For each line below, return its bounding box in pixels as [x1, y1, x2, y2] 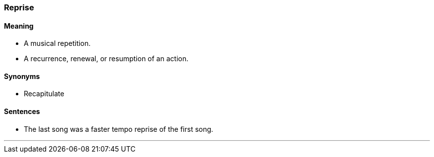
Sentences [4, 107, 40, 116]
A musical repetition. [24, 39, 91, 48]
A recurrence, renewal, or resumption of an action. [24, 54, 189, 63]
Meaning [4, 21, 34, 30]
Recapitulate [24, 89, 64, 98]
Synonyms [4, 72, 40, 80]
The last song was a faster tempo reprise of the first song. [24, 124, 214, 133]
